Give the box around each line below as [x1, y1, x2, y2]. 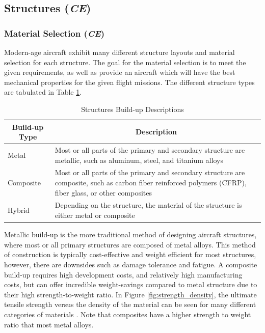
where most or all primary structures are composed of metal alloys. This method [4, 239, 256, 249]
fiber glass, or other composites [55, 187, 152, 198]
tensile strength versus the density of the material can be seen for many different [4, 299, 256, 310]
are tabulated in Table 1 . [4, 87, 82, 97]
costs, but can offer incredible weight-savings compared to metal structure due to [4, 279, 257, 290]
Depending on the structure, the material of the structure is [55, 200, 242, 210]
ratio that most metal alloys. [4, 319, 94, 329]
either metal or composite [55, 210, 135, 220]
